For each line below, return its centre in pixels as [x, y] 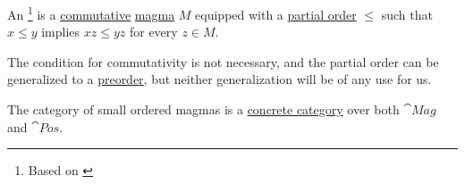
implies [61, 32]
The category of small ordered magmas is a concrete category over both [203, 109]
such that [407, 14]
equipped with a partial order [276, 14]
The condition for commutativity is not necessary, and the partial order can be [223, 61]
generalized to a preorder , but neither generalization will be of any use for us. [220, 79]
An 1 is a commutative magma [91, 13]
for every [153, 32]
